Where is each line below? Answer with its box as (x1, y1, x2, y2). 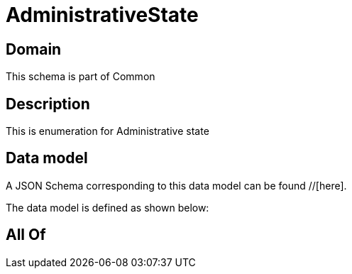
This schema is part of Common (6, 70, 155, 83)
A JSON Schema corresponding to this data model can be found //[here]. (6, 179, 347, 192)
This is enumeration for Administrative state (6, 125, 209, 138)
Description (6, 94, 90, 113)
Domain (6, 40, 62, 58)
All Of (6, 226, 46, 244)
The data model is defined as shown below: (6, 201, 209, 214)
